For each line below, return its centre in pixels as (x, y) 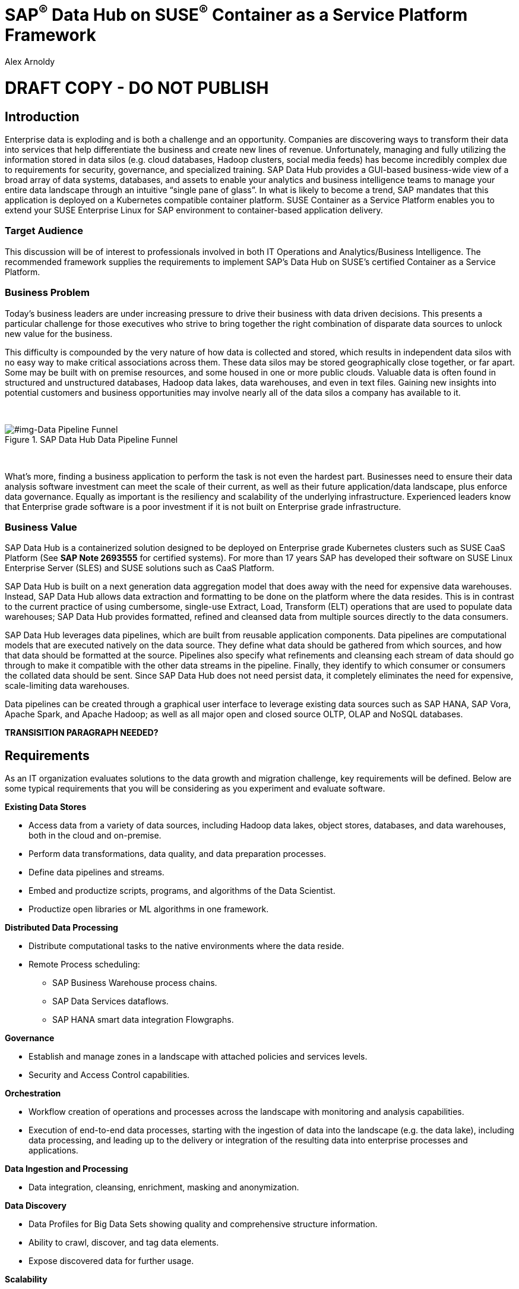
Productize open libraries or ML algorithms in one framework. (149, 909)
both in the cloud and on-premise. (95, 836)
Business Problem (48, 293)
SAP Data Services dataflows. (110, 1001)
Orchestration (33, 1093)
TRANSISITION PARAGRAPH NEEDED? (82, 733)
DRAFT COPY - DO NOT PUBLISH (137, 88)
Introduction (42, 116)
